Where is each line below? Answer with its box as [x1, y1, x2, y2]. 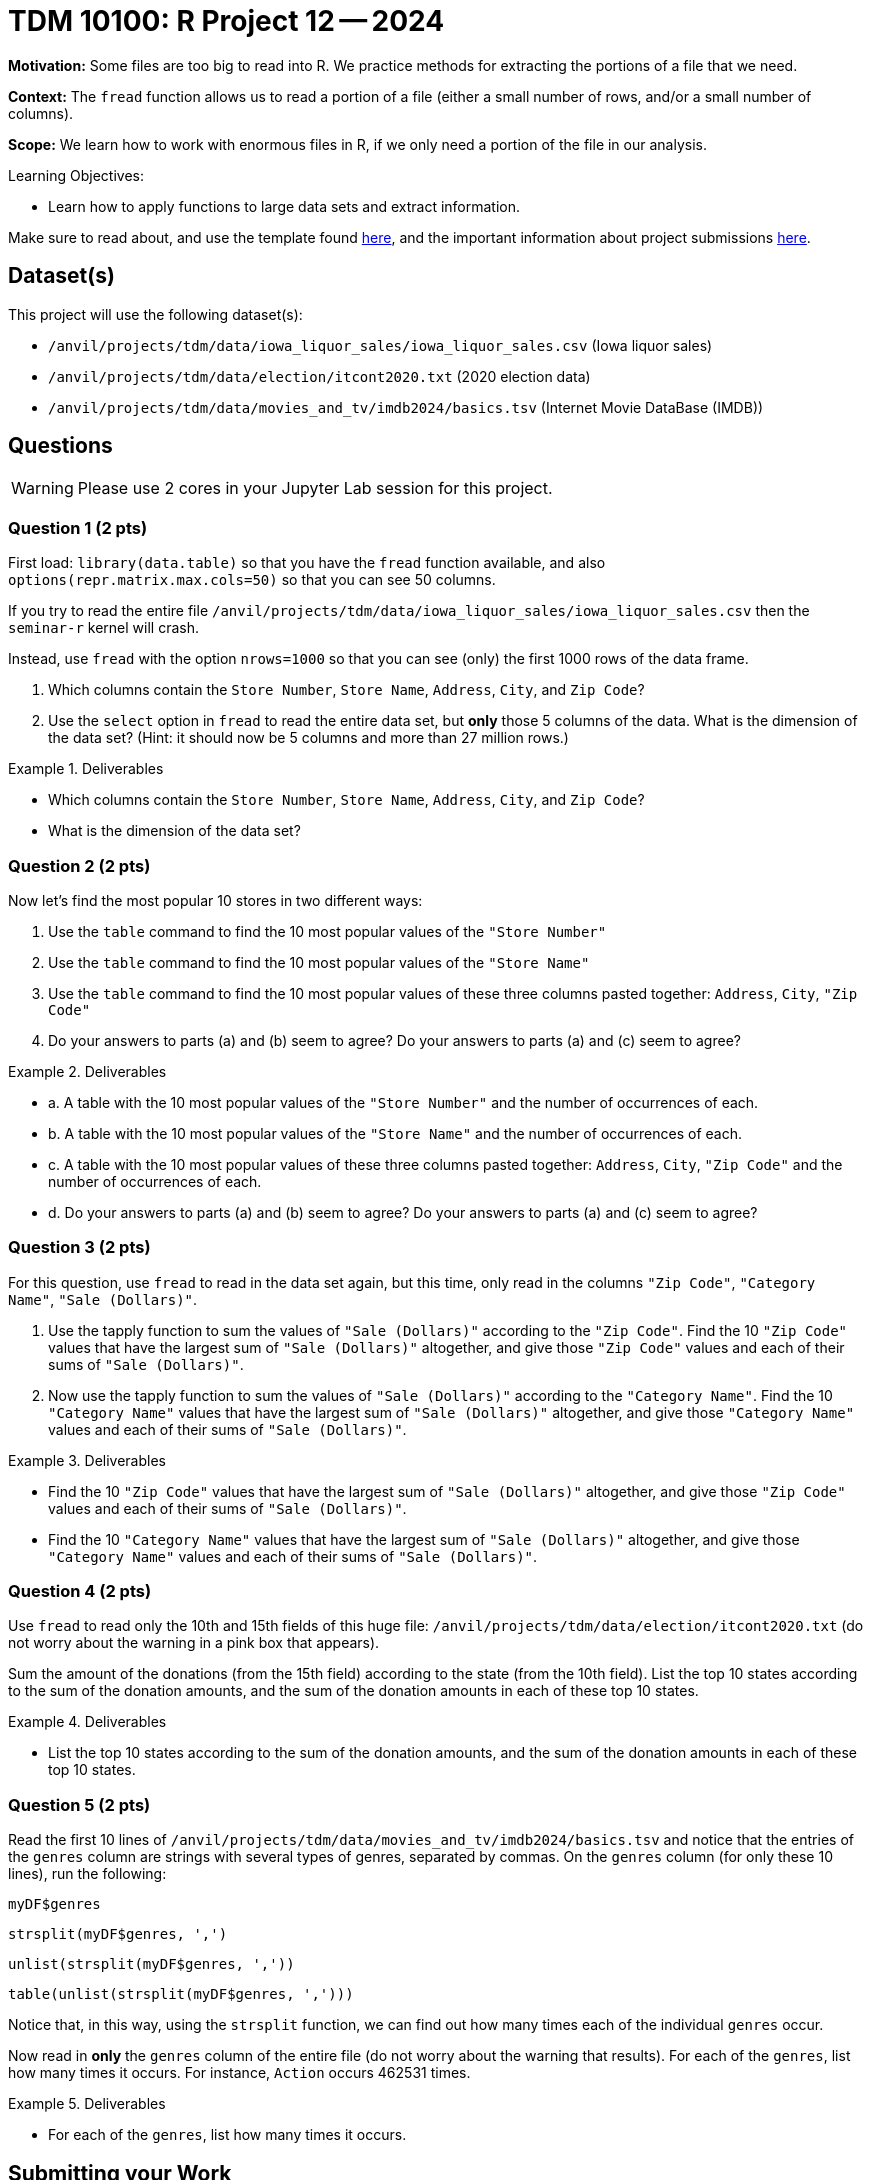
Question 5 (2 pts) [8, 1794, 151, 1815]
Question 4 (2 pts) [8, 1581, 152, 1602]
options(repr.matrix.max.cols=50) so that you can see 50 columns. [8, 571, 496, 589]
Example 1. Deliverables [8, 760, 164, 778]
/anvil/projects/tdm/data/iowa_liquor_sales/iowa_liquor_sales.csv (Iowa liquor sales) [48, 336, 713, 354]
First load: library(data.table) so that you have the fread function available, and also [8, 554, 606, 572]
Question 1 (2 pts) [8, 517, 148, 538]
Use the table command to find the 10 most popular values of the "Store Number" [48, 922, 607, 940]
